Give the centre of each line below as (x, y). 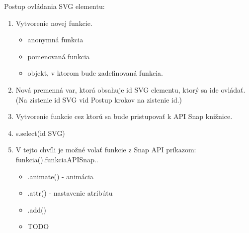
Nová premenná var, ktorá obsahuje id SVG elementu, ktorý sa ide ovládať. (130, 89)
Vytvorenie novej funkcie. (54, 23)
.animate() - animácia (60, 176)
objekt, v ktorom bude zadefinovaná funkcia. (95, 73)
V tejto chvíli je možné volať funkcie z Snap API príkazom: (106, 150)
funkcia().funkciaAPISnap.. (57, 159)
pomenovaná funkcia (59, 56)
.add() (37, 209)
